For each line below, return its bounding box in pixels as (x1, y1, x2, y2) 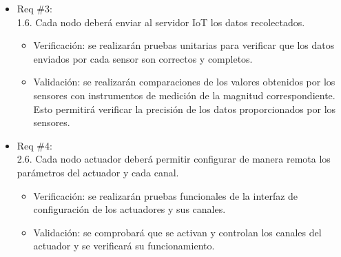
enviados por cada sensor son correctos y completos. (33, 51, 253, 65)
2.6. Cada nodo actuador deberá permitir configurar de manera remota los (17, 152, 331, 166)
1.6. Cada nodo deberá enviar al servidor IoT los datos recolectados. (17, 14, 305, 29)
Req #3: (17, 1, 52, 15)
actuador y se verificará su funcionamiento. (33, 238, 215, 253)
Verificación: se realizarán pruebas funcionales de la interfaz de (33, 188, 298, 203)
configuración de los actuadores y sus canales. (33, 202, 226, 216)
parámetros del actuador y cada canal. (17, 165, 179, 179)
